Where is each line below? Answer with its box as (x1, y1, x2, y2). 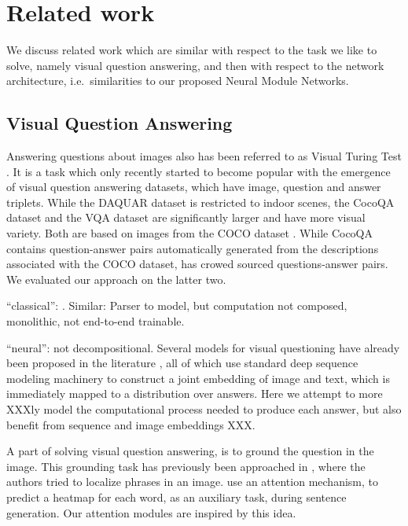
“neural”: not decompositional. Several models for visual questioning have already (6, 339, 400, 355)
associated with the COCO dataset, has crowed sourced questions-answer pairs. (6, 256, 388, 272)
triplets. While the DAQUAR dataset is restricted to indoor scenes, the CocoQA (6, 193, 395, 210)
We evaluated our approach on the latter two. (6, 270, 226, 287)
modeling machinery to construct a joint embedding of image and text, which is (6, 370, 390, 386)
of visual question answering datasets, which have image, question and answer (6, 178, 381, 195)
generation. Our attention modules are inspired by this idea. (6, 504, 296, 520)
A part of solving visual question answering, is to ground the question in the (6, 443, 374, 459)
